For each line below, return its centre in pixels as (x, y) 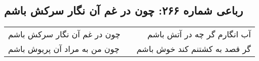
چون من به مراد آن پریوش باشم (64, 49)
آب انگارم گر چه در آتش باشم (199, 34)
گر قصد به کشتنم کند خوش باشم (194, 49)
